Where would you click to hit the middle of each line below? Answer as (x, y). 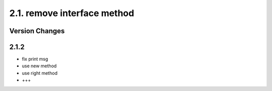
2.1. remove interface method (72, 13)
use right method (40, 73)
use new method (39, 66)
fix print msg (35, 59)
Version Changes (37, 31)
